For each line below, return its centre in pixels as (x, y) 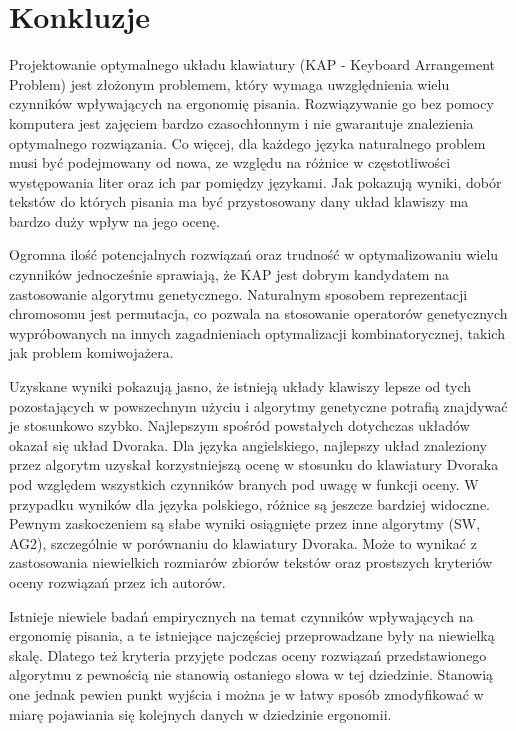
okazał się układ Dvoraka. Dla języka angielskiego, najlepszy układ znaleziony (248, 444)
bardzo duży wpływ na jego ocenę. (114, 220)
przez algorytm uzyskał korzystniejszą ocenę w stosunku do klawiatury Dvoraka (254, 464)
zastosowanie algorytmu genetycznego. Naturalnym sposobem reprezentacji (238, 293)
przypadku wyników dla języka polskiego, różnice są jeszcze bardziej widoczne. (249, 503)
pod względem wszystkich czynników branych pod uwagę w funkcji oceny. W (244, 484)
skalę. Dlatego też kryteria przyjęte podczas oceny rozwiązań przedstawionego (248, 654)
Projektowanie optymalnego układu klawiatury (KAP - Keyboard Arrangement (252, 64)
